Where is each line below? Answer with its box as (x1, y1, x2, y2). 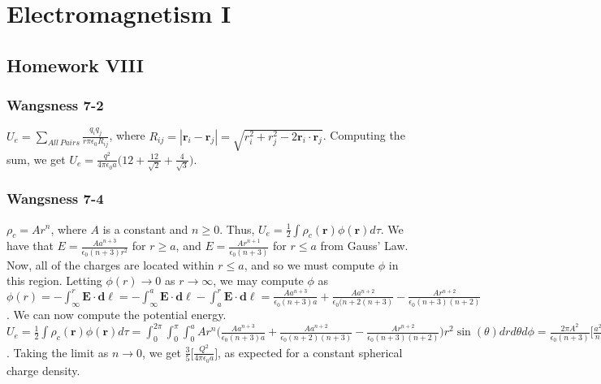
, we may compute (213, 272, 304, 289)
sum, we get (6, 150, 66, 167)
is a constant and (102, 220, 188, 237)
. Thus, (219, 220, 255, 237)
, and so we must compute (244, 256, 375, 273)
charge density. (6, 361, 80, 378)
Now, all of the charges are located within (6, 256, 214, 273)
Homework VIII (6, 52, 144, 77)
